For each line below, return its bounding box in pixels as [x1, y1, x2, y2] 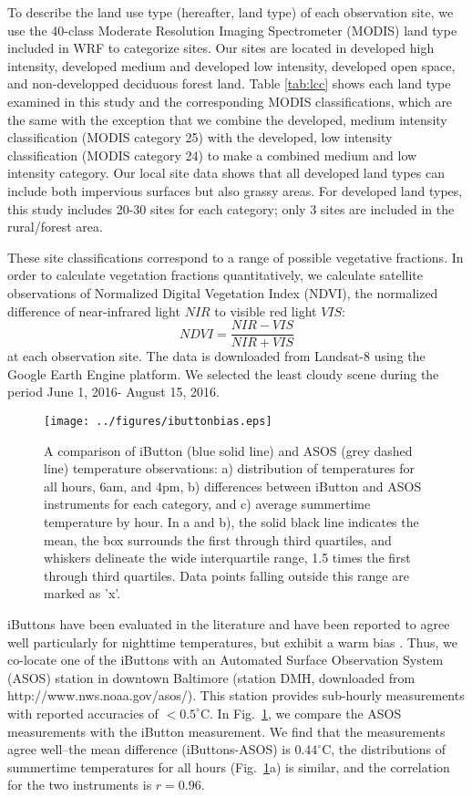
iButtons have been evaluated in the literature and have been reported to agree [7, 614, 450, 633]
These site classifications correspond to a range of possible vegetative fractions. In [7, 247, 464, 266]
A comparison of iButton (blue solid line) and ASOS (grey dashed [44, 440, 413, 460]
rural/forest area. [7, 217, 103, 236]
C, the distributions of [322, 740, 446, 759]
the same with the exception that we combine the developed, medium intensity [7, 109, 447, 129]
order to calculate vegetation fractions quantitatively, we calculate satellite [7, 265, 424, 285]
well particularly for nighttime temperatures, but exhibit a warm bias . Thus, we [7, 632, 457, 651]
